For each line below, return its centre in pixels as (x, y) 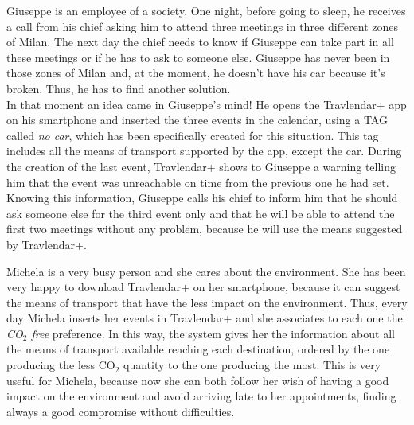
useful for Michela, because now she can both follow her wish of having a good (198, 380)
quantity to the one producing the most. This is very (252, 365)
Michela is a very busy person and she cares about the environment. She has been (206, 271)
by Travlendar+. (47, 244)
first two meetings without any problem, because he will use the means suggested (205, 229)
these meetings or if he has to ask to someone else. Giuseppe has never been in (198, 57)
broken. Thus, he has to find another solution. (119, 88)
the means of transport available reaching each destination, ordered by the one (198, 349)
